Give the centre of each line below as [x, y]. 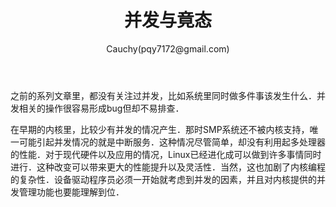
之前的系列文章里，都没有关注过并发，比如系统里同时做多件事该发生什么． [163, 95]
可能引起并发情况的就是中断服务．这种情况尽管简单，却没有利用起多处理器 [172, 142]
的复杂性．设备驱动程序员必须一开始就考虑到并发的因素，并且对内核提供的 [163, 179]
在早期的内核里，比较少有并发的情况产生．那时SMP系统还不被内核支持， [160, 129]
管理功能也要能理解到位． [71, 192]
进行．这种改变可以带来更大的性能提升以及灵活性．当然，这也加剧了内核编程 [168, 167]
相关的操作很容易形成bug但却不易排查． [101, 108]
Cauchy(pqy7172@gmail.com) [168, 48]
